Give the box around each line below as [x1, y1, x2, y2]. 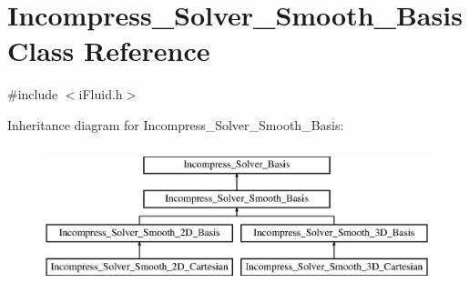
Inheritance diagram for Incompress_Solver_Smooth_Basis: [7, 115, 344, 134]
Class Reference [7, 32, 210, 69]
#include [7, 85, 58, 104]
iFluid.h [78, 85, 123, 104]
